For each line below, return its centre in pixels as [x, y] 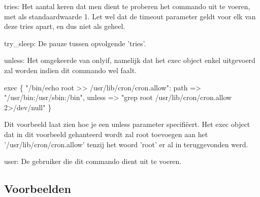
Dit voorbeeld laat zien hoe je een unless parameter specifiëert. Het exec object [127, 124]
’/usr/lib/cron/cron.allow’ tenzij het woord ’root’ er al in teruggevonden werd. [126, 144]
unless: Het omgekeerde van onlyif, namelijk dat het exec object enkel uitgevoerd [130, 60]
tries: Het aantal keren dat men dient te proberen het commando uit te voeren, [127, 6]
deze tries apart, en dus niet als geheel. [65, 26]
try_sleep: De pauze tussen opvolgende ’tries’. [75, 43]
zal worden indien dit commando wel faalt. [70, 70]
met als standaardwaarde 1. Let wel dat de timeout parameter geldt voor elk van [130, 16]
